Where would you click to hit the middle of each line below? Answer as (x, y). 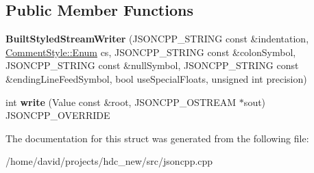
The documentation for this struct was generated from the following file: (157, 138)
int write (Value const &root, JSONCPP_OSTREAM (121, 102)
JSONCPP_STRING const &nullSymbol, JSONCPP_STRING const (152, 65)
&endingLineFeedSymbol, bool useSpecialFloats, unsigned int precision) (156, 78)
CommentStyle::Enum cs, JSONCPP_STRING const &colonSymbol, (151, 52)
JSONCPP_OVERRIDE (58, 115)
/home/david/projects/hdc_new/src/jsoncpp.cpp (109, 161)
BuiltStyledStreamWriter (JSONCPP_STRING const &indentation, (157, 39)
